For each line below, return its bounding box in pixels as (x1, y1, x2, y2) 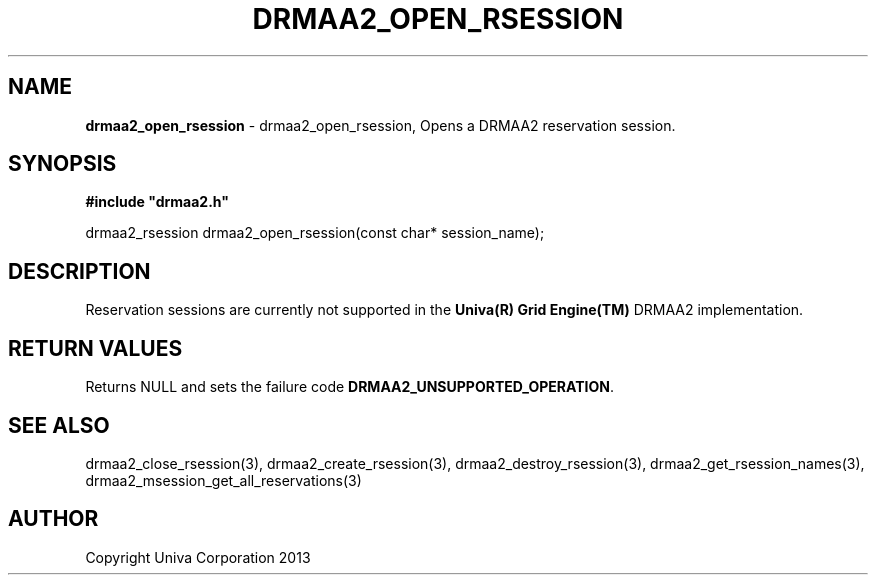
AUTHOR (8, 506, 99, 532)
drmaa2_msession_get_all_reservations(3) (85, 471, 362, 489)
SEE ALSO (8, 412, 110, 438)
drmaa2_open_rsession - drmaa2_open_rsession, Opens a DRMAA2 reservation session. (85, 116, 676, 134)
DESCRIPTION (8, 258, 151, 284)
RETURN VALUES (8, 335, 183, 361)
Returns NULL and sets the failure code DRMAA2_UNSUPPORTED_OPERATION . (85, 378, 614, 396)
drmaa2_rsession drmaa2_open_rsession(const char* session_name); (85, 224, 545, 242)
